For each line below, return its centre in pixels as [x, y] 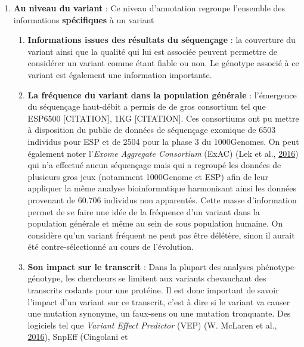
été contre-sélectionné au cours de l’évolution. [111, 247]
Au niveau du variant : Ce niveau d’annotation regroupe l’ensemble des [149, 8]
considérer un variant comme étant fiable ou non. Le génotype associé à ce [163, 63]
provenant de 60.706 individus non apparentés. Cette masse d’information [162, 199]
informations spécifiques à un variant [84, 19]
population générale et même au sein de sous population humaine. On [155, 223]
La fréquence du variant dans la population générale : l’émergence [162, 95]
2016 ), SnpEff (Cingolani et [78, 337]
